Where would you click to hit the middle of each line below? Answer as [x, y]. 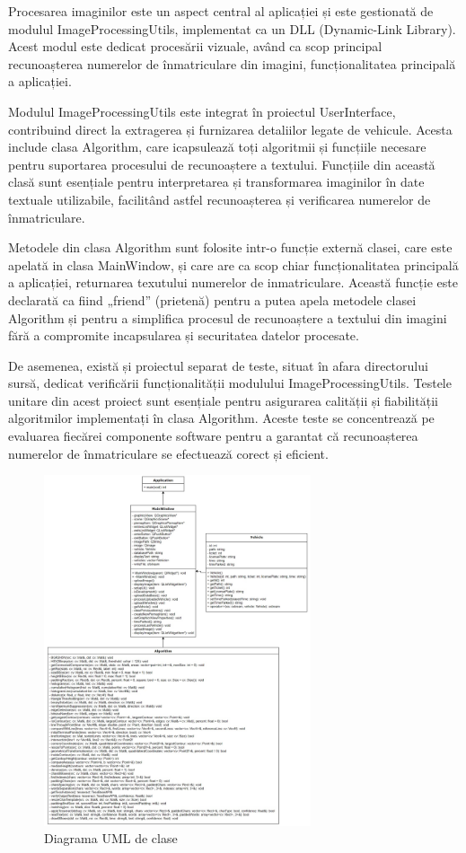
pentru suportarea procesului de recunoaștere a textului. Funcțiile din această [222, 164]
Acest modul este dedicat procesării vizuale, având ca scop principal [195, 46]
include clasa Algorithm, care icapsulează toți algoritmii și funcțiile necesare [217, 147]
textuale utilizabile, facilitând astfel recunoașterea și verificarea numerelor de [220, 199]
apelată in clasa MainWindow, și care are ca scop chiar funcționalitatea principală [233, 264]
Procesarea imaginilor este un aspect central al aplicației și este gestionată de [221, 11]
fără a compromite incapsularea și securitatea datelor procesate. [184, 335]
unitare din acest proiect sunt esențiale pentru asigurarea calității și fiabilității [223, 400]
